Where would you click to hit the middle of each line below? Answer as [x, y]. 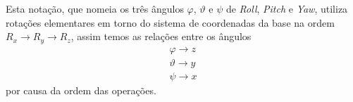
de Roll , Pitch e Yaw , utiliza [287, 8]
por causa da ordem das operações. [81, 90]
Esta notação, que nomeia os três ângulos [95, 8]
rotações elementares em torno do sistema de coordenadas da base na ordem [170, 22]
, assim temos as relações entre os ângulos [161, 36]
